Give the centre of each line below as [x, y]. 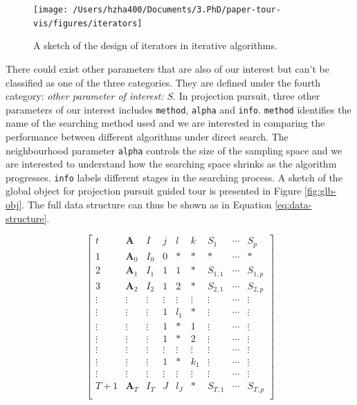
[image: [51, 10]
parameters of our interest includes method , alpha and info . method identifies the [178, 109]
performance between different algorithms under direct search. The [147, 136]
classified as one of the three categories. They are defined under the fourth [163, 82]
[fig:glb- [320, 191]
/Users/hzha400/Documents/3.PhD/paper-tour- [177, 10]
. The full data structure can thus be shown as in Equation [147, 205]
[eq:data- [293, 205]
